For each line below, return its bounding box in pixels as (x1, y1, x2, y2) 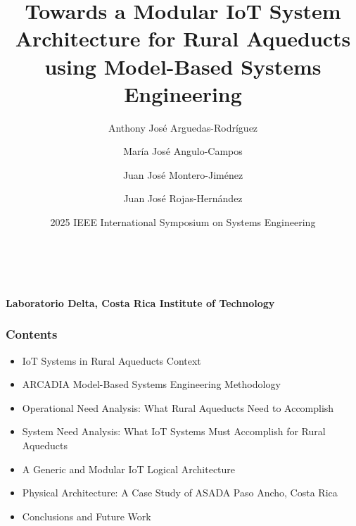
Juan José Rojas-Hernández (123, 191, 243, 206)
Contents (6, 325, 58, 343)
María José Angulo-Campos (123, 144, 243, 158)
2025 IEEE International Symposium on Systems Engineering (50, 215, 316, 230)
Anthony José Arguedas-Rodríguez (108, 120, 258, 134)
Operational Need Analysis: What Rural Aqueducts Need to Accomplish (22, 400, 334, 415)
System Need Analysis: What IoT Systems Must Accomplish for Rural (22, 424, 326, 439)
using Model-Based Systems (44, 51, 322, 80)
